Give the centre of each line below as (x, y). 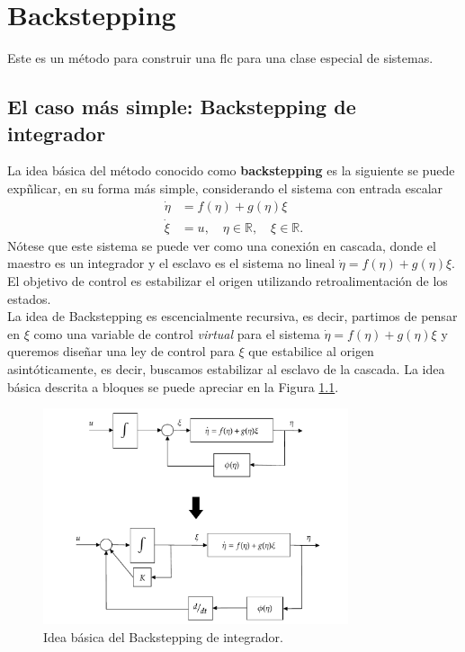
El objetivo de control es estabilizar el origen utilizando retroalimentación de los (228, 280)
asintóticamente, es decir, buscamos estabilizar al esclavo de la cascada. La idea (226, 368)
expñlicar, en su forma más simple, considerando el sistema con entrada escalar (225, 188)
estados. (29, 298)
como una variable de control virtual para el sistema (177, 333)
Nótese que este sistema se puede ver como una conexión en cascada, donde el (222, 245)
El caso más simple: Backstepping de (182, 107)
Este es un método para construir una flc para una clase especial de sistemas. (220, 58)
